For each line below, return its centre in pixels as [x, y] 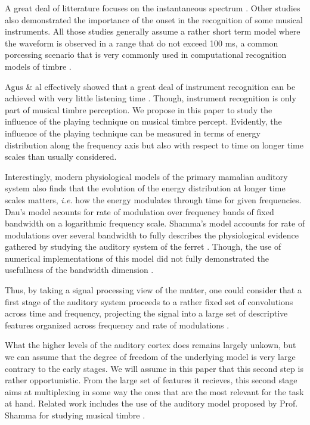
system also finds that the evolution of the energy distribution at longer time [145, 188]
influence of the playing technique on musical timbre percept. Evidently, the [143, 121]
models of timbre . [38, 66]
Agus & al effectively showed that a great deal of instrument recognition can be [150, 86]
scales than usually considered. [61, 156]
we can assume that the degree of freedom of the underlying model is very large [150, 357]
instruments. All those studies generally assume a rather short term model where [153, 31]
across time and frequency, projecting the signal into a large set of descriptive [146, 313]
